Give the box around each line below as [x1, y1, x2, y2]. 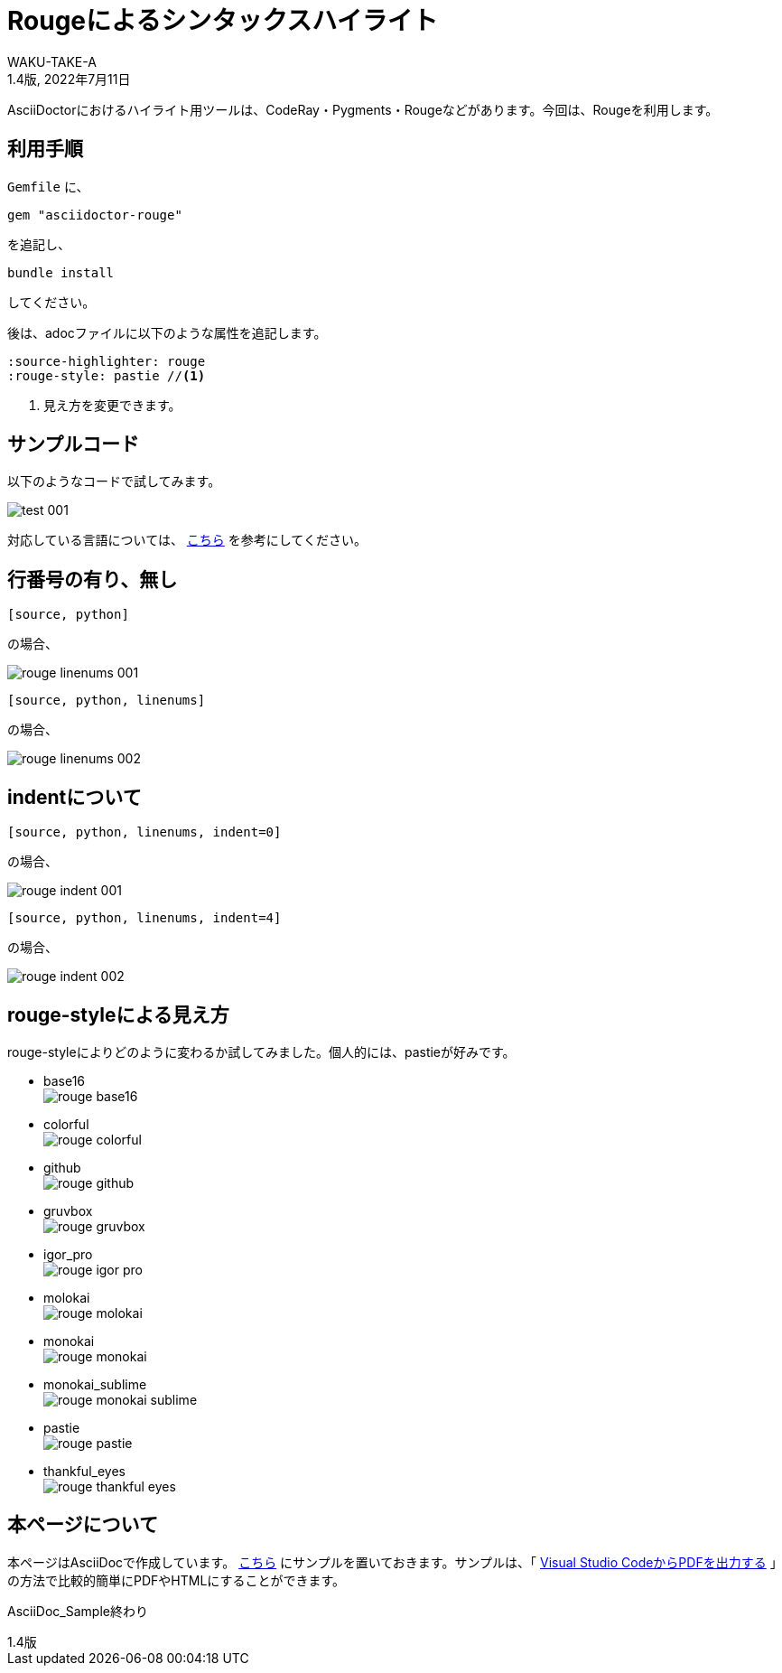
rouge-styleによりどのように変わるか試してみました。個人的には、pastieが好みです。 [7, 1043, 516, 1060]
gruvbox [43, 1202, 93, 1219]
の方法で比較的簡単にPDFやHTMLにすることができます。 [7, 1572, 346, 1588]
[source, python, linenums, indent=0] [7, 825, 282, 840]
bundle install [7, 265, 115, 280]
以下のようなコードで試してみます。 [7, 473, 221, 490]
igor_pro [43, 1246, 93, 1262]
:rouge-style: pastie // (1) [7, 368, 206, 383]
